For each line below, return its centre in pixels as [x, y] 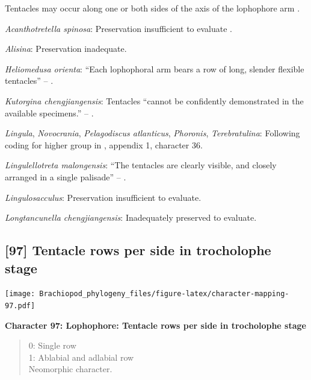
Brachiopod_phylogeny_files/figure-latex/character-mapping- [164, 294]
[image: [20, 294]
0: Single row [52, 345]
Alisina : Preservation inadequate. [66, 49]
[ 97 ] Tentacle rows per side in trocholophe [138, 250]
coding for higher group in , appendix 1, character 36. [104, 144]
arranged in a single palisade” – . [66, 176]
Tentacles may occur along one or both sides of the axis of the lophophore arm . [152, 8]
